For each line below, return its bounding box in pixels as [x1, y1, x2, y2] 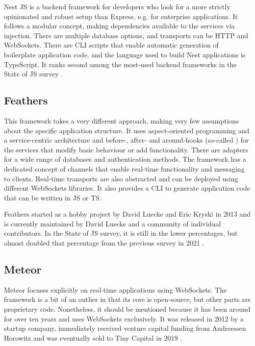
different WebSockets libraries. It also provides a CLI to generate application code [4, 183, 250, 193]
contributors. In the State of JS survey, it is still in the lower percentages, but [4, 228, 238, 238]
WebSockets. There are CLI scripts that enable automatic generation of [4, 40, 219, 50]
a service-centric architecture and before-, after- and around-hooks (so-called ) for [4, 135, 249, 145]
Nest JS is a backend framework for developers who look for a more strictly [4, 1, 230, 11]
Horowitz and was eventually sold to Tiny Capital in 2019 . [4, 332, 182, 343]
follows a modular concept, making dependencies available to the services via [4, 21, 235, 31]
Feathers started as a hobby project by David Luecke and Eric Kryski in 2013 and [4, 209, 251, 219]
